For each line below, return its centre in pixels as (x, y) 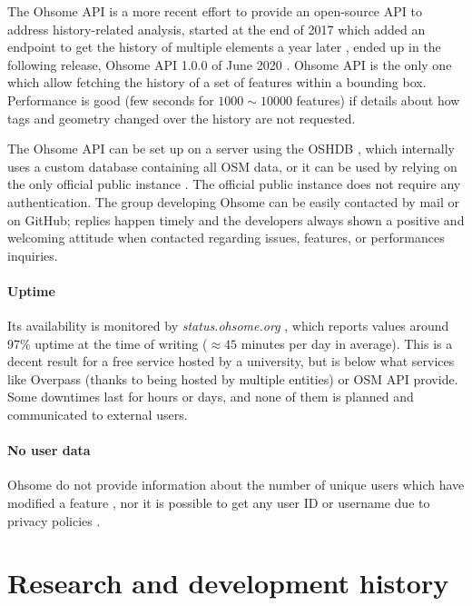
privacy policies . (54, 520)
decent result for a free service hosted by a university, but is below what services (231, 361)
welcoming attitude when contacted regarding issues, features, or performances (226, 238)
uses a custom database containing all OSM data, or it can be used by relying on (232, 166)
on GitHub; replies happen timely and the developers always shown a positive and (236, 219)
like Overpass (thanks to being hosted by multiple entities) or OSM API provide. (233, 378)
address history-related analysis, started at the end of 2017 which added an (216, 29)
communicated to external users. (98, 415)
